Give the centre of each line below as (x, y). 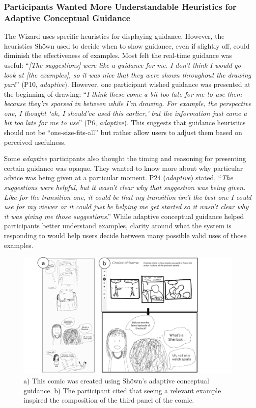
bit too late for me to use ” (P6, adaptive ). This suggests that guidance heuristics (125, 122)
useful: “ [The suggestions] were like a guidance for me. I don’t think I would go (123, 65)
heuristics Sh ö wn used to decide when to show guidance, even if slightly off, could (127, 45)
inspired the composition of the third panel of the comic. (109, 400)
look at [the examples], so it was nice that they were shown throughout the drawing (128, 74)
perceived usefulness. (35, 142)
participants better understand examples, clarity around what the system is (118, 226)
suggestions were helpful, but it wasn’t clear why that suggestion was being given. (125, 187)
